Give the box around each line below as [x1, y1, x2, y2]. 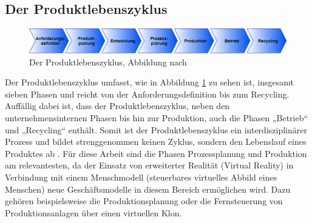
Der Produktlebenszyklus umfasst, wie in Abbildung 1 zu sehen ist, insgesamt [5, 76, 294, 88]
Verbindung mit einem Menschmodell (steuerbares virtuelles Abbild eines [5, 170, 277, 183]
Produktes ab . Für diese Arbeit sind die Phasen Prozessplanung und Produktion [5, 147, 307, 159]
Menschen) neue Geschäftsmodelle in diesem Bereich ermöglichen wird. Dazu [5, 182, 291, 195]
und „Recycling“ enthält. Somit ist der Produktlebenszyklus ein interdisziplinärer [5, 123, 307, 136]
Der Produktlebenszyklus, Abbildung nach [29, 55, 187, 68]
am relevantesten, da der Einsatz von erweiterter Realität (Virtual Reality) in [5, 159, 294, 171]
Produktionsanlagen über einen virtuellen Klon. [5, 206, 182, 219]
